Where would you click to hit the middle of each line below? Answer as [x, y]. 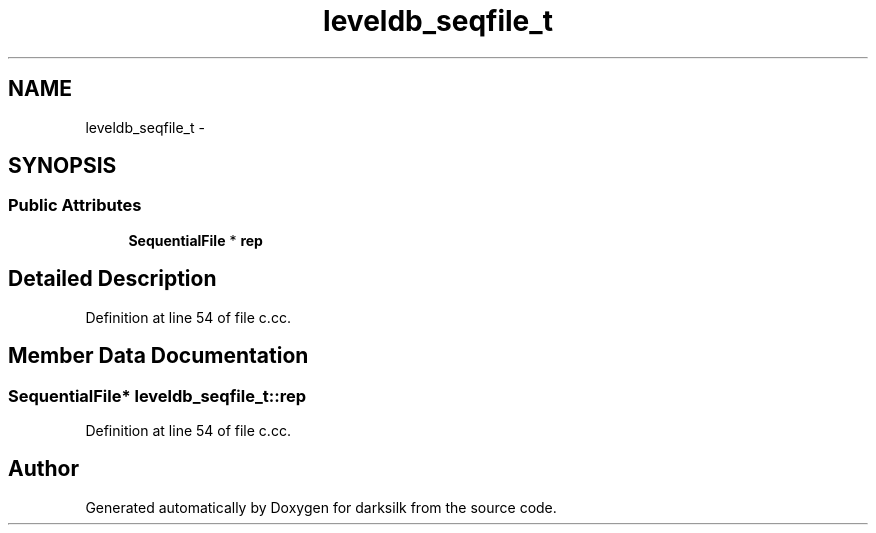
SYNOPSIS [62, 166]
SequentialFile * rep [195, 240]
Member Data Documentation [158, 356]
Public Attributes [75, 205]
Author [43, 469]
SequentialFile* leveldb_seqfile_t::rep [157, 395]
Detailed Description [112, 279]
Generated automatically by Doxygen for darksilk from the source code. [321, 507]
